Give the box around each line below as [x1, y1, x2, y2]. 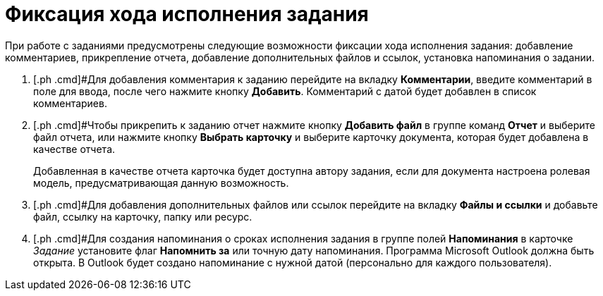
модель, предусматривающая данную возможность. [33, 176, 289, 189]
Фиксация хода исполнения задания [5, 2, 369, 26]
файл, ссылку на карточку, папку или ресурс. [33, 210, 252, 223]
